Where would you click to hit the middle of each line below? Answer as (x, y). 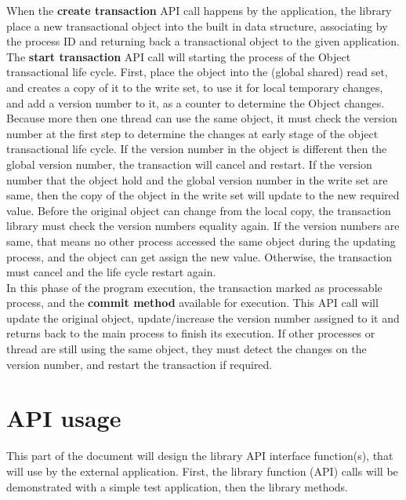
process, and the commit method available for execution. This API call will (192, 303)
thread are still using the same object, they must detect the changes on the (187, 349)
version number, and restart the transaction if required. (140, 364)
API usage (64, 418)
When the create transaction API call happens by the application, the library (199, 10)
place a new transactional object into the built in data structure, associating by (197, 26)
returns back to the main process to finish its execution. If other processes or (191, 333)
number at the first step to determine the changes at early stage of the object (192, 133)
